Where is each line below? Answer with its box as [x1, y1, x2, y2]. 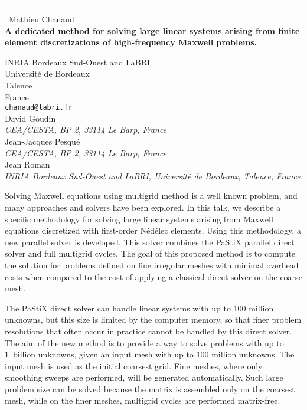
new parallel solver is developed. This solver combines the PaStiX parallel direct [5, 235, 295, 248]
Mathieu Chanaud [9, 13, 74, 25]
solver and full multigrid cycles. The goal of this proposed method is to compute [5, 247, 296, 260]
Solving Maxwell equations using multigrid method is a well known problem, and [5, 189, 298, 202]
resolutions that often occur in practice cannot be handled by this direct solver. [5, 324, 292, 337]
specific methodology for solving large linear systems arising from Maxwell [5, 212, 273, 225]
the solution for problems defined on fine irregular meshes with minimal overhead [5, 258, 299, 271]
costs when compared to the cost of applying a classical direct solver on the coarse [5, 270, 302, 283]
